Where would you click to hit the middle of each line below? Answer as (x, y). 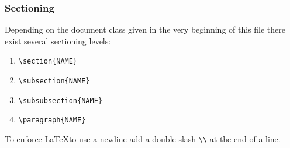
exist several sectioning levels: (58, 40)
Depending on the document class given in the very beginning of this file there (145, 29)
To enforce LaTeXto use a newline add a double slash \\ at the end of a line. (143, 139)
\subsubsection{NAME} (60, 101)
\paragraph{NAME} (52, 120)
